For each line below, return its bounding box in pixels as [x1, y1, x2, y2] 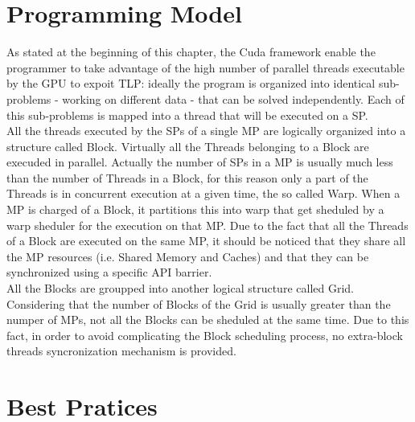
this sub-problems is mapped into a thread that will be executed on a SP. [6, 106, 368, 123]
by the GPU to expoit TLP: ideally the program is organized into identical [6, 75, 376, 92]
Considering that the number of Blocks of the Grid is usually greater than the [6, 295, 391, 312]
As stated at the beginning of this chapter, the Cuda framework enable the [6, 43, 376, 60]
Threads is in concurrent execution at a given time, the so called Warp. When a [6, 185, 401, 202]
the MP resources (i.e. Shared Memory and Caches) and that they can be [6, 248, 369, 264]
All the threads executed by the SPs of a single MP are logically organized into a [6, 122, 406, 139]
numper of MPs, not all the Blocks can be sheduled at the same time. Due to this [6, 311, 409, 328]
